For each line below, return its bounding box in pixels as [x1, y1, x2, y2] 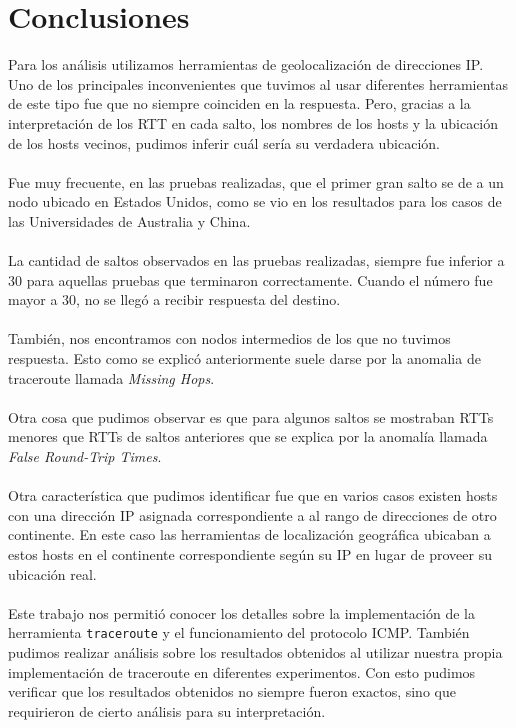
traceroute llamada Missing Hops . [8, 367, 215, 388]
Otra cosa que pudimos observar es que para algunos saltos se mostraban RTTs [8, 406, 494, 427]
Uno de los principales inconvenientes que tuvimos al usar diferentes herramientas [8, 73, 509, 94]
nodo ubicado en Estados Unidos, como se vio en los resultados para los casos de [8, 191, 502, 212]
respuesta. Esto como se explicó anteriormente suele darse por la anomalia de [8, 348, 481, 369]
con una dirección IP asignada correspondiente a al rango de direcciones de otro [8, 504, 497, 525]
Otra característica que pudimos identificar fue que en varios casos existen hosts [8, 485, 498, 506]
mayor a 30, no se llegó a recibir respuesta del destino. [8, 289, 341, 310]
